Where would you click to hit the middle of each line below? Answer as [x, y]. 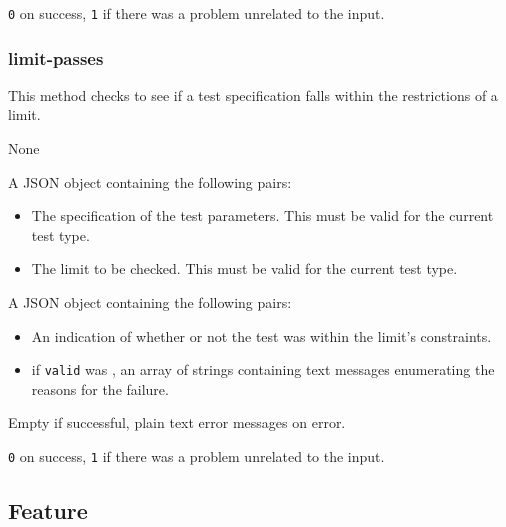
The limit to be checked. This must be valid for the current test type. [244, 268]
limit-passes [56, 57]
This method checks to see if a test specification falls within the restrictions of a [253, 94]
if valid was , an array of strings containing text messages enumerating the [263, 369]
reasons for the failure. [100, 388]
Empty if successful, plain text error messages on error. [177, 422]
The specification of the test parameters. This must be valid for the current [262, 215]
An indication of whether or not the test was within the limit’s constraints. [261, 335]
